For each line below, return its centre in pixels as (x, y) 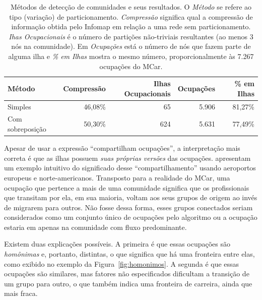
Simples (19, 106)
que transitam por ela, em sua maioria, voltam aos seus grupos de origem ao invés (131, 197)
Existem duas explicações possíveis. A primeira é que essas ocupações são (117, 244)
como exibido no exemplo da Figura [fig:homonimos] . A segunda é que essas (122, 263)
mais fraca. (21, 293)
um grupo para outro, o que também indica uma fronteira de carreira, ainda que (128, 283)
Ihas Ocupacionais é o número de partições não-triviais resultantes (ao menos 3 (131, 36)
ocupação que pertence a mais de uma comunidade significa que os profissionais (127, 187)
